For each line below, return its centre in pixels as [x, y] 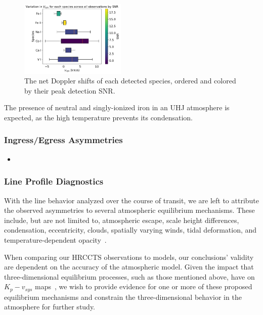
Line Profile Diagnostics [54, 181]
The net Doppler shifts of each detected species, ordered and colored [130, 81]
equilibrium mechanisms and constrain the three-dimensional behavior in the [123, 297]
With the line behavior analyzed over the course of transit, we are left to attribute [131, 200]
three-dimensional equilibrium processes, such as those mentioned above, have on [129, 276]
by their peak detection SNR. [70, 90]
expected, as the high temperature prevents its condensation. [98, 117]
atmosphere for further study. [50, 307]
